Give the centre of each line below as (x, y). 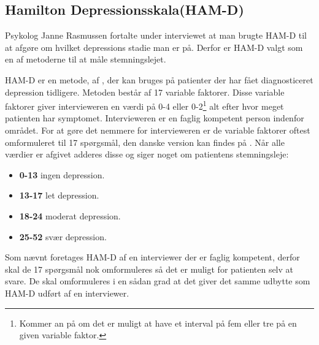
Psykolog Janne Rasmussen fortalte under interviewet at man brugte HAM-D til (156, 35)
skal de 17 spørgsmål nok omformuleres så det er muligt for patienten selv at (149, 269)
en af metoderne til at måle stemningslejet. (86, 59)
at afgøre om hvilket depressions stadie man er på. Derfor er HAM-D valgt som (154, 47)
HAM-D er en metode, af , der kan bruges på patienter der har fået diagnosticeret (159, 79)
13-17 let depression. (59, 195)
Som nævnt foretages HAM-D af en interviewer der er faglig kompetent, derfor (152, 257)
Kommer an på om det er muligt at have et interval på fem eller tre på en (158, 323)
